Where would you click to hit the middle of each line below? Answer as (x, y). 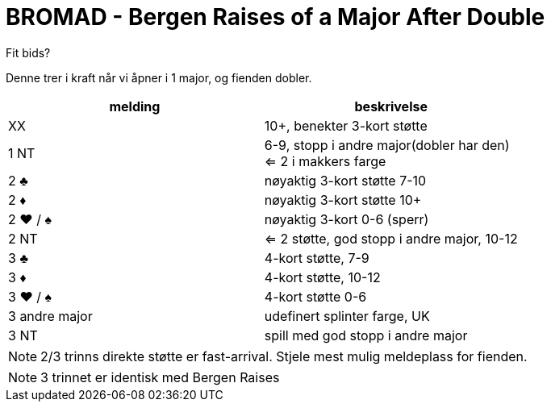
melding (135, 106)
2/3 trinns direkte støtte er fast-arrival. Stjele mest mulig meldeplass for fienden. (284, 356)
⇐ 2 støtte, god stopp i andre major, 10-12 (391, 238)
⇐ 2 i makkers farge (325, 161)
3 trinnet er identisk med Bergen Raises (160, 377)
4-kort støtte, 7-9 (317, 258)
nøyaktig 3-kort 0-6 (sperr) (346, 219)
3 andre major (50, 316)
